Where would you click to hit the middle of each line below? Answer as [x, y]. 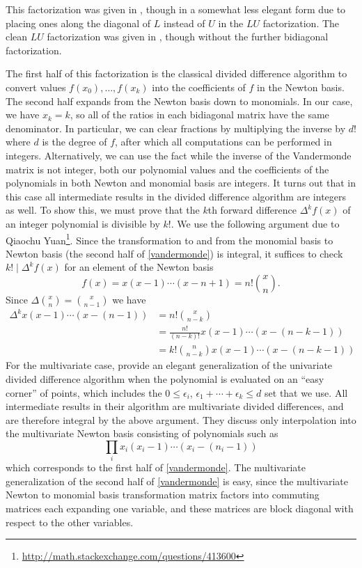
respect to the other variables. [70, 522]
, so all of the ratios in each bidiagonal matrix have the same [199, 115]
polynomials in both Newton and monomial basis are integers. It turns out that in [181, 183]
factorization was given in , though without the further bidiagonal [188, 37]
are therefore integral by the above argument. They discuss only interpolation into [181, 419]
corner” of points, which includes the [84, 392]
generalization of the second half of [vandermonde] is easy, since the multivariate [177, 481]
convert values [36, 87]
